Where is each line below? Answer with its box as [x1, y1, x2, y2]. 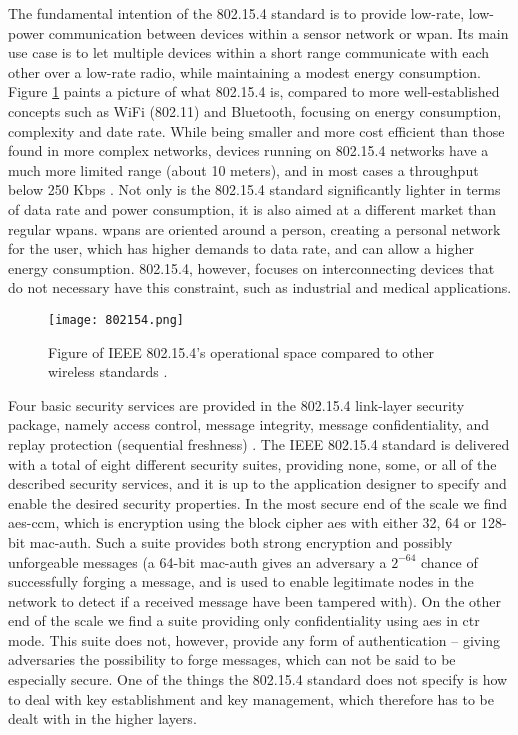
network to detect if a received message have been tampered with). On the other [8, 590, 501, 611]
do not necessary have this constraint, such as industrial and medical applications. [8, 277, 512, 298]
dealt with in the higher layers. [8, 708, 197, 729]
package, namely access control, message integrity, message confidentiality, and [8, 414, 490, 435]
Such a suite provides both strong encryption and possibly [95, 531, 453, 552]
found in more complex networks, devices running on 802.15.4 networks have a [8, 140, 489, 161]
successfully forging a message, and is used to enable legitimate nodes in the [8, 571, 474, 592]
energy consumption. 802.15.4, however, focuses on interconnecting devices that [8, 257, 495, 278]
